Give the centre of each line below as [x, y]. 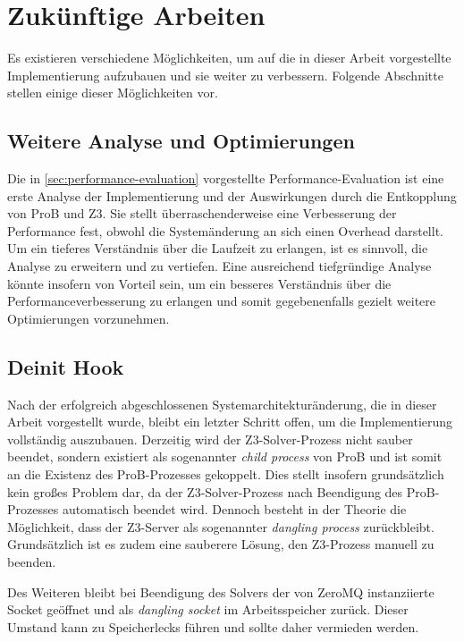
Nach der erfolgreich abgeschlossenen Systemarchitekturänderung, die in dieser [222, 404]
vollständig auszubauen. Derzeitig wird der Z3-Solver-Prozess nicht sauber [210, 439]
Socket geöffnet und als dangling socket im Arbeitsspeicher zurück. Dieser [208, 609]
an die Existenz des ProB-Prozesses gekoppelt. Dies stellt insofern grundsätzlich [226, 474]
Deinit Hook [66, 366]
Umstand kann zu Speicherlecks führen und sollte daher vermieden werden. [213, 626]
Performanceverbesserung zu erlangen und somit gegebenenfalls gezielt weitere [222, 301]
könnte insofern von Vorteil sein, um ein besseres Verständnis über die [199, 283]
